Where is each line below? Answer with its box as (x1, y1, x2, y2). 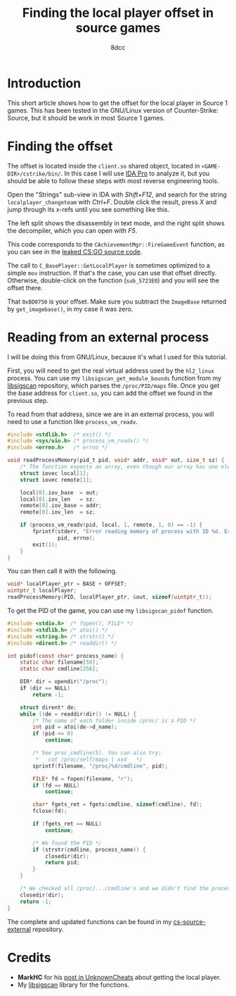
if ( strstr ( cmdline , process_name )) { (32, 846, 146, 853)
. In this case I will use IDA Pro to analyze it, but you (60, 169, 210, 178)
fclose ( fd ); (32, 808, 68, 815)
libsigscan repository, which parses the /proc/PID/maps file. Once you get (7, 381, 220, 390)
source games (75, 20, 161, 36)
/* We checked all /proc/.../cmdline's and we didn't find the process (20, 885, 234, 892)
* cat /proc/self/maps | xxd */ (35, 756, 143, 763)
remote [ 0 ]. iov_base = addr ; (20, 502, 102, 509)
